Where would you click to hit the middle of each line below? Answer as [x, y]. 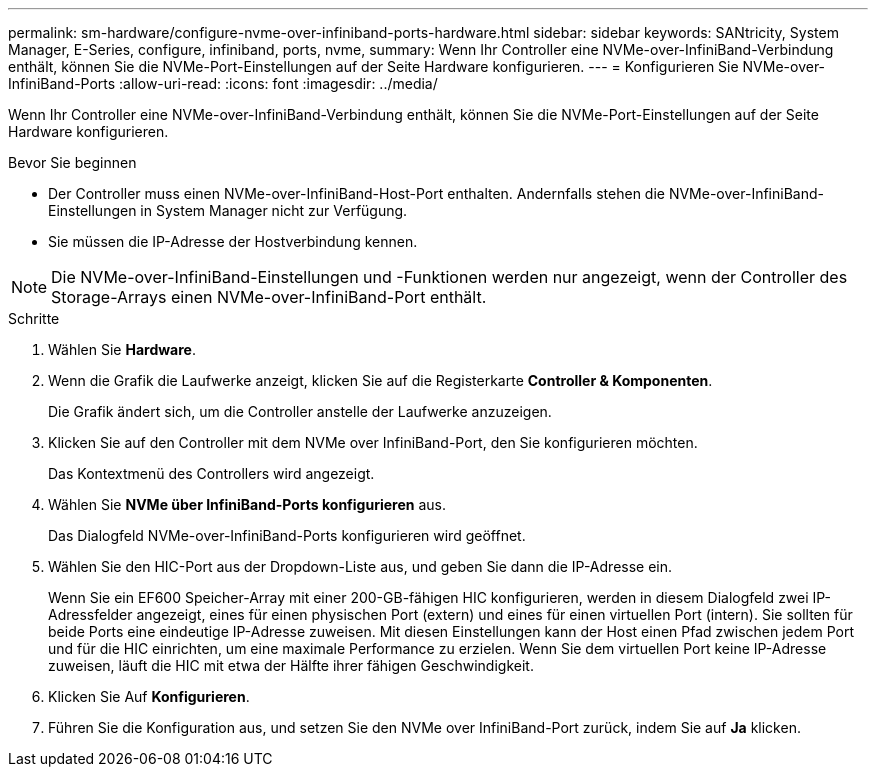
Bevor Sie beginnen [72, 162]
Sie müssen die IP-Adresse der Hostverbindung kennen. [233, 241]
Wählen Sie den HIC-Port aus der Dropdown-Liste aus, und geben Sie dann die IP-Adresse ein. [360, 566]
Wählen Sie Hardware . [122, 349]
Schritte [34, 318]
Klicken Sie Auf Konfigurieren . [149, 696]
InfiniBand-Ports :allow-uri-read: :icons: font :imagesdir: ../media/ [223, 83]
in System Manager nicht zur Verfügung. [274, 210]
